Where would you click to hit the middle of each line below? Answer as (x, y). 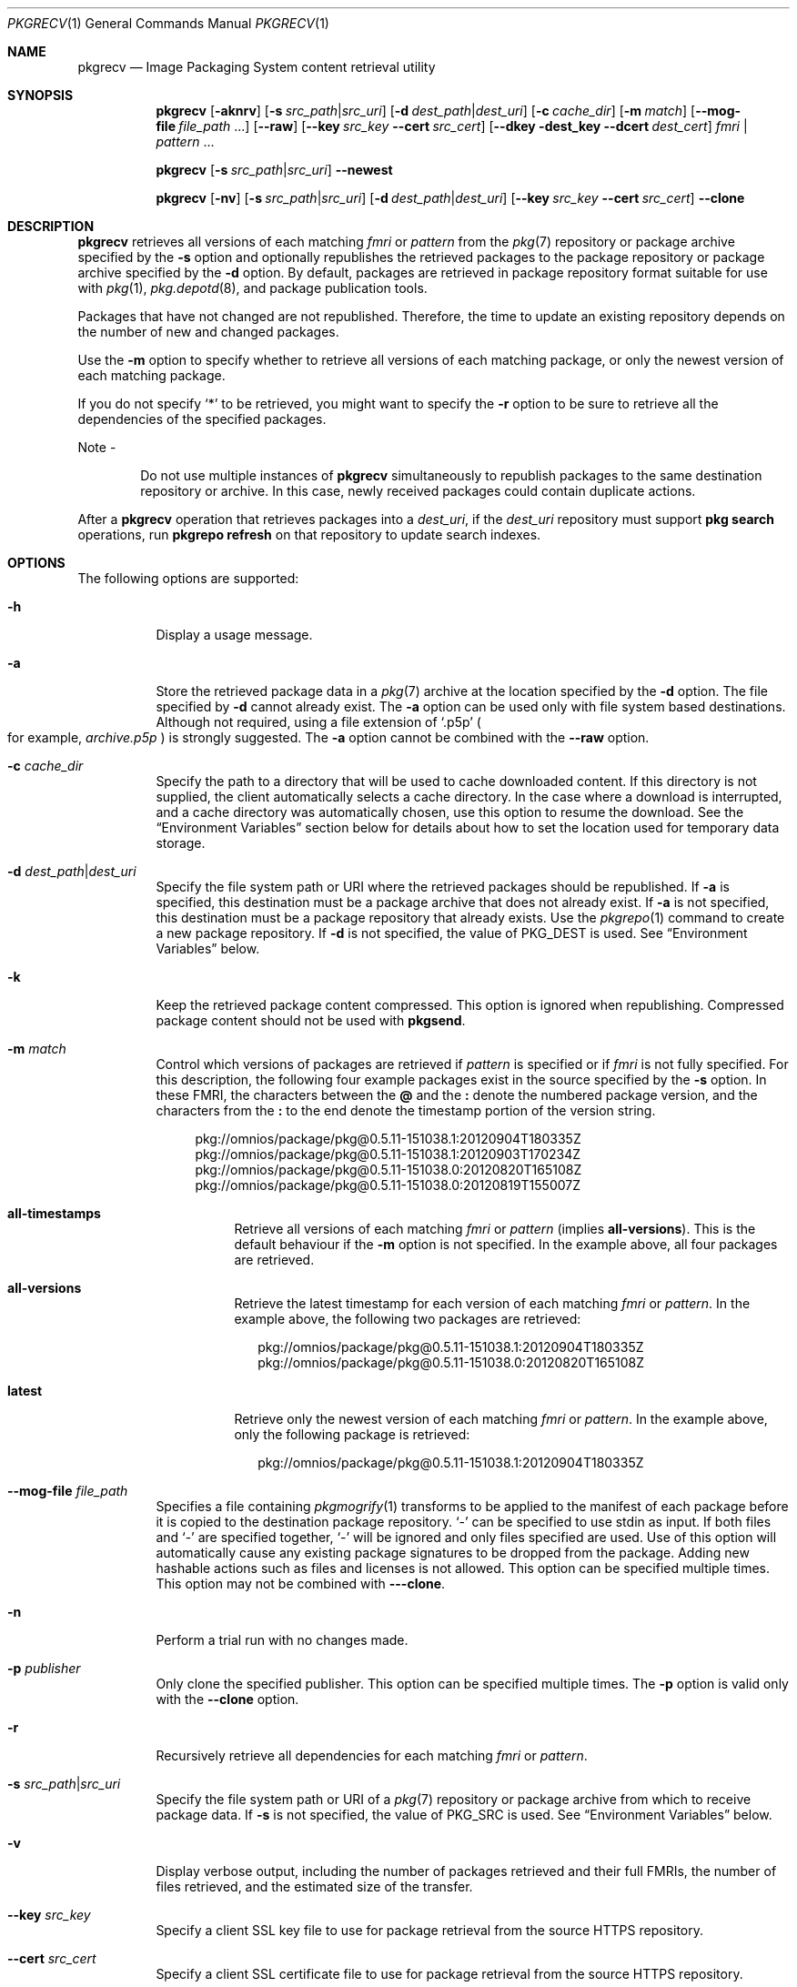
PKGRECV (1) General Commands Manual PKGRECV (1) (168, 23)
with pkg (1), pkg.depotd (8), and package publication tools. (252, 288)
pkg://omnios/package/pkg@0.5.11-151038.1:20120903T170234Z (388, 1154)
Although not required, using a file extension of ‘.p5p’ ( (318, 722)
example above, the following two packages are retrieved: (408, 1319)
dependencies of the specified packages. (202, 419)
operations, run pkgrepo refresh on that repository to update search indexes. (309, 535)
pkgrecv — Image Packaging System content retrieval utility (257, 67)
